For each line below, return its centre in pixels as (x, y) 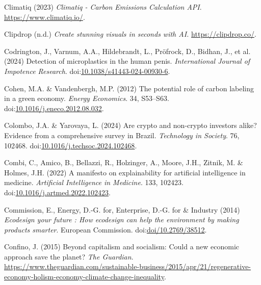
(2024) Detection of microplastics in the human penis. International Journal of (127, 61)
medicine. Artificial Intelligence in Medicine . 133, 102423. (94, 182)
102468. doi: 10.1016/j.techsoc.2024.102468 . (71, 145)
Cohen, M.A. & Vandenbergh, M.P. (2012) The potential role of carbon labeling (129, 88)
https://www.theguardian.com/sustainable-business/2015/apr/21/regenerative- (128, 266)
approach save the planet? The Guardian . (69, 256)
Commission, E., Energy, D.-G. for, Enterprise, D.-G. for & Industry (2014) (122, 209)
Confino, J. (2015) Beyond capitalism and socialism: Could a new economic (122, 247)
